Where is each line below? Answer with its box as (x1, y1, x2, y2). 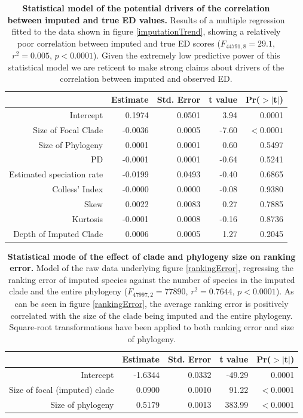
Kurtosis (72, 212, 103, 225)
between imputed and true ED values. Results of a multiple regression (7, 13, 285, 26)
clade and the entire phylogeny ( (9, 285, 128, 297)
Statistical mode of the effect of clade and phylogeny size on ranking (7, 250, 296, 262)
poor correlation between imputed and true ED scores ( (17, 36, 221, 49)
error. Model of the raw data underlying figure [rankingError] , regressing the (10, 262, 293, 274)
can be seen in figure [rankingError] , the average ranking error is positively (14, 297, 289, 309)
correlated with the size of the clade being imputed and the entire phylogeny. (10, 309, 293, 321)
